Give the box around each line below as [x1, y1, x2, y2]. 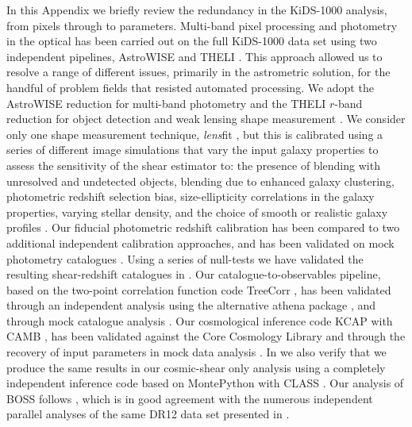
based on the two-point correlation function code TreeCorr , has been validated [6, 281, 391, 298]
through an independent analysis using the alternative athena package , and [6, 297, 376, 314]
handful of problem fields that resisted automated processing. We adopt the [6, 79, 374, 95]
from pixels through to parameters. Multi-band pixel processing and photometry [6, 17, 398, 33]
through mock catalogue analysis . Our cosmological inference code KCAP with [6, 312, 393, 329]
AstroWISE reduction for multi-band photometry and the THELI [6, 94, 326, 111]
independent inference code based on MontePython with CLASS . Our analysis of [6, 375, 404, 391]
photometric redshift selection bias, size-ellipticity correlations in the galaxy [6, 188, 375, 205]
